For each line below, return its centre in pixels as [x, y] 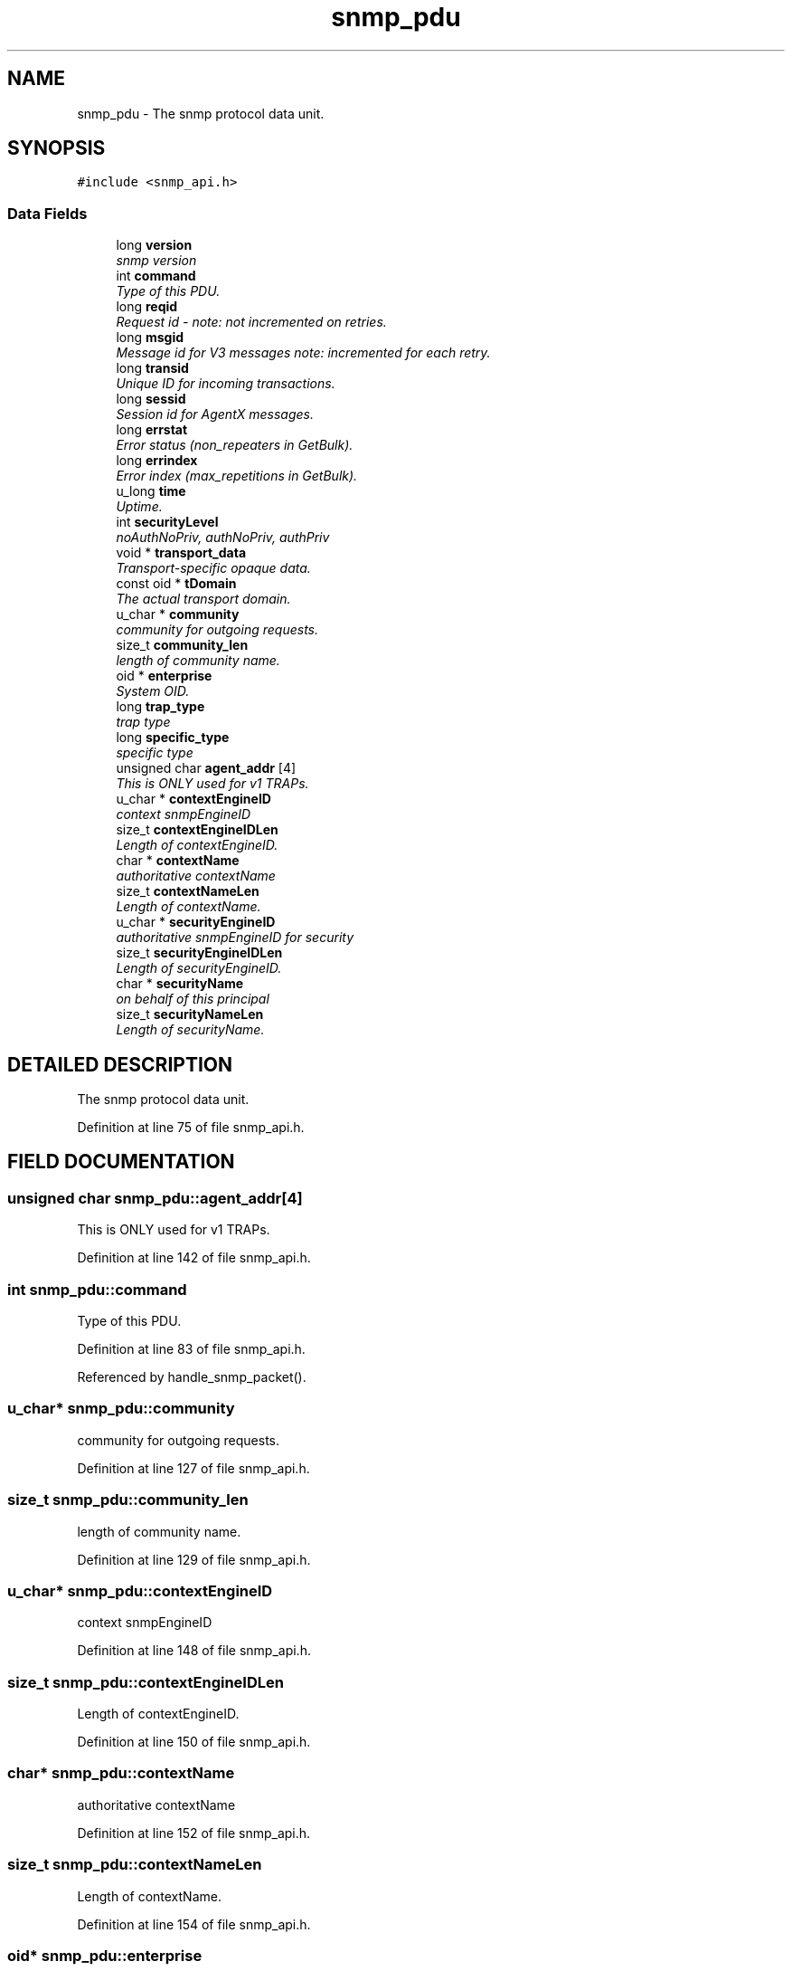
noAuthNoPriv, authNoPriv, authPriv [223, 538]
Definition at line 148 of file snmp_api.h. [194, 1651]
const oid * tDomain [176, 584]
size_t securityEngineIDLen [199, 953]
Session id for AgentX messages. [215, 414]
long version [154, 245]
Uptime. [139, 507]
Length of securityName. [190, 1030]
